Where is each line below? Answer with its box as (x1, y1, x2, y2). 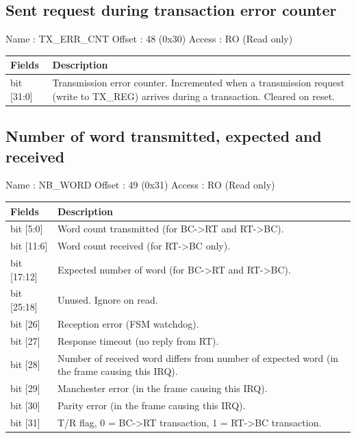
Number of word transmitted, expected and (5, 125, 322, 147)
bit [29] (10, 381, 40, 396)
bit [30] (10, 398, 40, 412)
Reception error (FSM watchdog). (57, 316, 199, 330)
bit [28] (10, 357, 40, 372)
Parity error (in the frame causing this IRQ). (57, 398, 246, 412)
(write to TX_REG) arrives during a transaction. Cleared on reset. (52, 88, 335, 103)
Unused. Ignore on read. (57, 293, 158, 307)
